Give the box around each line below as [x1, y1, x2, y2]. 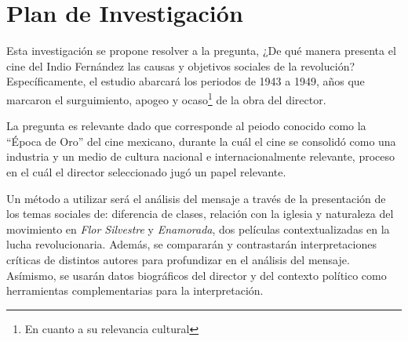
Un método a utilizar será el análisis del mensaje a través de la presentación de [6, 190, 386, 206]
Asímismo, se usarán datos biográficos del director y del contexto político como [6, 267, 387, 283]
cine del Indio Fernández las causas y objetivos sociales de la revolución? [6, 57, 355, 74]
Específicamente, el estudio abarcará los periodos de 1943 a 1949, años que [6, 73, 365, 89]
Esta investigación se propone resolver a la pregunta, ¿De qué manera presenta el [6, 42, 396, 59]
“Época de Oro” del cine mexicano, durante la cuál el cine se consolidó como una [6, 132, 396, 149]
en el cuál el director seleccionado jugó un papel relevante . [6, 163, 286, 180]
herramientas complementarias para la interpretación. [6, 282, 264, 299]
